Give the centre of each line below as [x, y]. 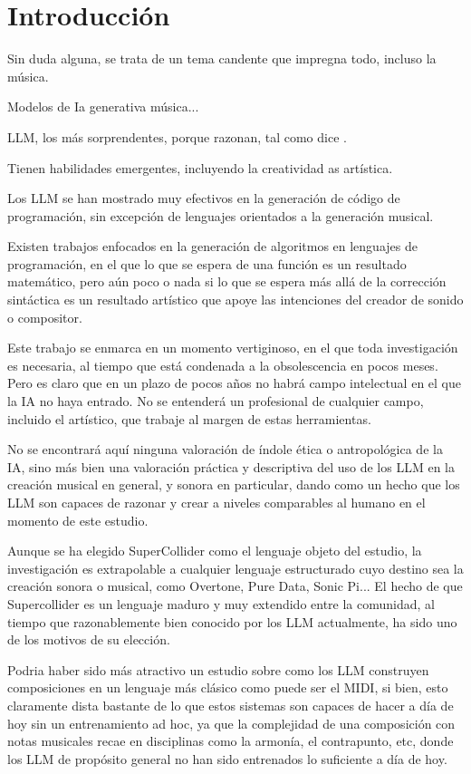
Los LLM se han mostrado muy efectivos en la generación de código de [204, 198]
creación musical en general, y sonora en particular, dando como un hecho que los [234, 484]
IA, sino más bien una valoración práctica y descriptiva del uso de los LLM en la [231, 466]
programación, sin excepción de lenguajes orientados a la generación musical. [221, 215]
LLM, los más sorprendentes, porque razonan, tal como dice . [177, 136]
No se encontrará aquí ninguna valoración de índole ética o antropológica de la [225, 449]
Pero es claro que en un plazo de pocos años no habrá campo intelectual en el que [235, 383]
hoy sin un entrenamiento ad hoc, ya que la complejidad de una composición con [231, 723]
